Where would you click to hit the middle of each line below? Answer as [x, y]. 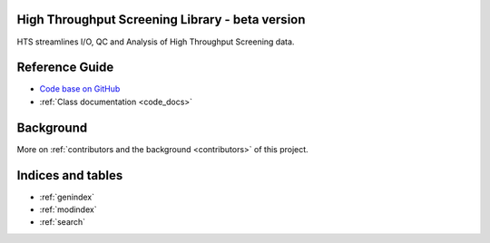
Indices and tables [70, 175]
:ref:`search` [63, 222]
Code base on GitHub [80, 89]
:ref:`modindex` [68, 209]
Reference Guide [65, 68]
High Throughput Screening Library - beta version [161, 19]
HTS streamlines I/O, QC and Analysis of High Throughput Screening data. [156, 42]
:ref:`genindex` [67, 197]
